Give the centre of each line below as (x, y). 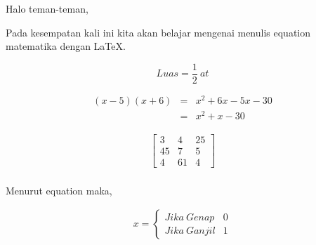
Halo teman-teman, (47, 8)
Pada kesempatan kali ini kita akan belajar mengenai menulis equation (158, 32)
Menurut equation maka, (59, 190)
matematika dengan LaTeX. (66, 46)
